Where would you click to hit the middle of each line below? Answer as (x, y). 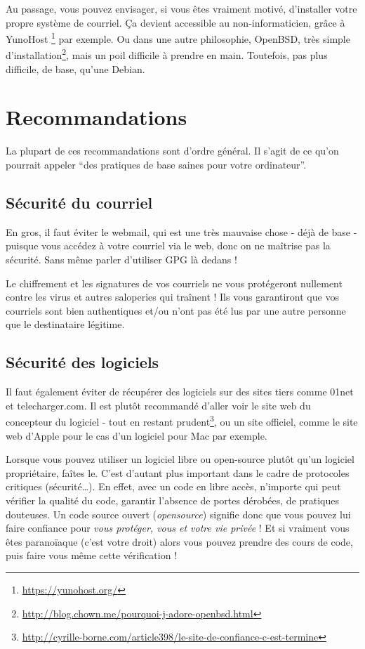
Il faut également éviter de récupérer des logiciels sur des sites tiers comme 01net (180, 392)
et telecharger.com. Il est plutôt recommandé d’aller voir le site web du (158, 405)
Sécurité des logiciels (82, 362)
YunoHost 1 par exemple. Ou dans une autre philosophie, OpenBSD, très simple (178, 38)
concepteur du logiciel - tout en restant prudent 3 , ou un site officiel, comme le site (182, 420)
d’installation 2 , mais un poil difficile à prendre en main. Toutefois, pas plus (167, 54)
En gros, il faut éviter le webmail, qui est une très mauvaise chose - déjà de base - (181, 231)
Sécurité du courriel (79, 202)
